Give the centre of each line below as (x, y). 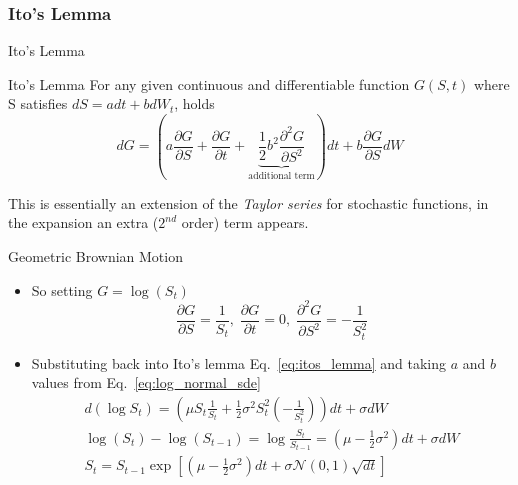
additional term (281, 176)
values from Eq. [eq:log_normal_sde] (146, 382)
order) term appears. (245, 222)
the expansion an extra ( (83, 222)
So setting (62, 289)
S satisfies (38, 103)
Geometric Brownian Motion (95, 256)
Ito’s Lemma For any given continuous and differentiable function (209, 83)
